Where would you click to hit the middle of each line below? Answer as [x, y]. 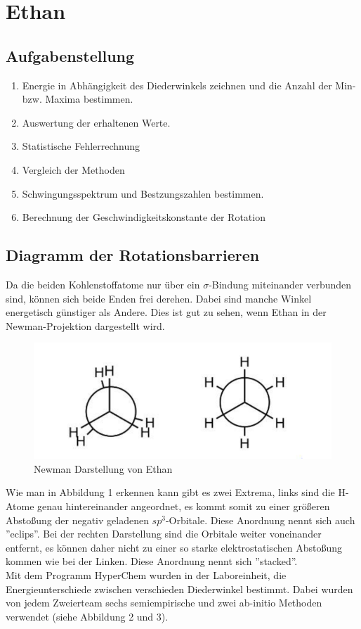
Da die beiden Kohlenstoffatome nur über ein [103, 284]
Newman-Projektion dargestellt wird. [85, 325]
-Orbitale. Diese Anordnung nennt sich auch [260, 520]
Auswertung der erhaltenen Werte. [96, 122]
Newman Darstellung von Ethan [103, 468]
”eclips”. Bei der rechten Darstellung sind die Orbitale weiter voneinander [164, 534]
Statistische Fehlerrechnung [81, 146]
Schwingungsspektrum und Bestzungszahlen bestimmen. [143, 193]
